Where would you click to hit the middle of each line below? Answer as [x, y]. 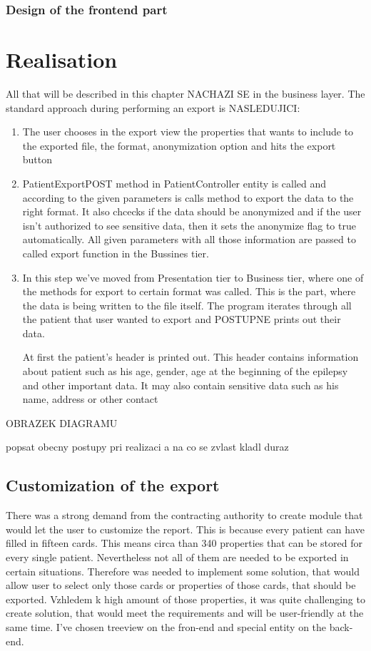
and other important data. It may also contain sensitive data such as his [181, 385]
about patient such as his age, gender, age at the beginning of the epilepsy [185, 371]
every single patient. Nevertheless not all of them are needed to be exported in [177, 557]
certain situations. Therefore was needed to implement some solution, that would [183, 571]
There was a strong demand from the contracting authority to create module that [184, 515]
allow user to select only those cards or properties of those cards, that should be [181, 585]
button [37, 159]
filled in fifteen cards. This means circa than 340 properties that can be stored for [184, 543]
